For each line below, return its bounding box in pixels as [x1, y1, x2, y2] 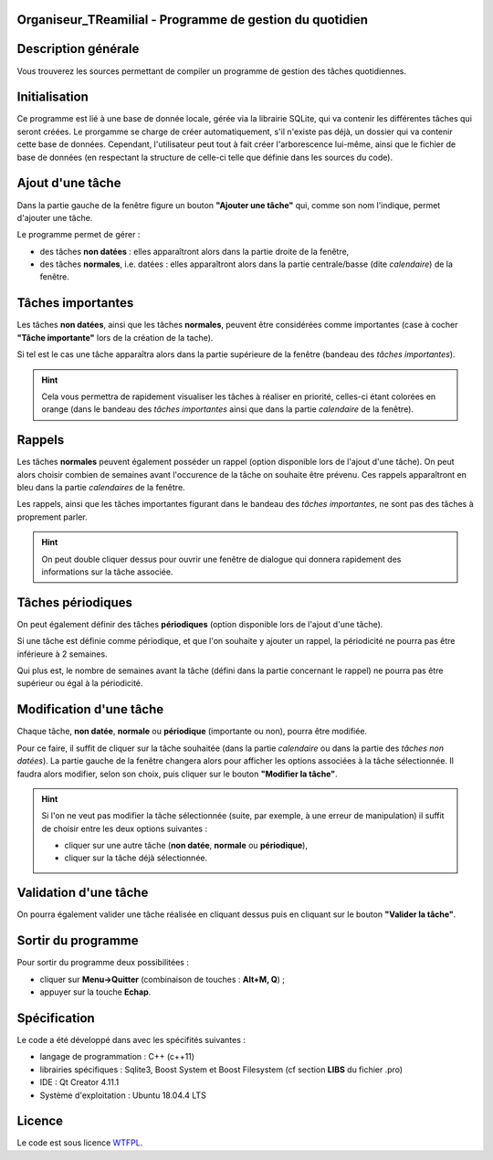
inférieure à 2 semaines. [16, 649, 109, 659]
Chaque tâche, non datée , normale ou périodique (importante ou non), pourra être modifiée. [16, 726, 368, 737]
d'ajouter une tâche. [16, 212, 93, 223]
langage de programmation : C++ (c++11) [39, 1051, 195, 1062]
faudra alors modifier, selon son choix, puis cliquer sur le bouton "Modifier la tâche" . [16, 768, 338, 779]
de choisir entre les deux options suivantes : [41, 823, 208, 834]
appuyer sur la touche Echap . [39, 986, 152, 997]
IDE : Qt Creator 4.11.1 [39, 1077, 120, 1088]
